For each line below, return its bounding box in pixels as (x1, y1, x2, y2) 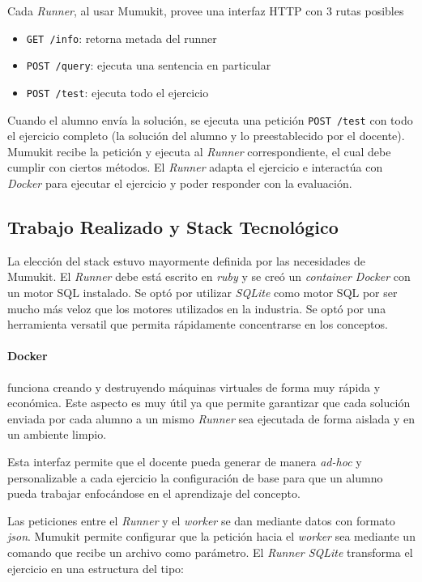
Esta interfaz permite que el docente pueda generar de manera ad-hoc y (7, 452, 362, 469)
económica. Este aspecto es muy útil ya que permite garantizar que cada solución (7, 394, 411, 411)
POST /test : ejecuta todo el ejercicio (26, 83, 209, 100)
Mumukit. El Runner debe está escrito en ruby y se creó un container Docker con (7, 268, 411, 285)
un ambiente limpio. (7, 426, 107, 443)
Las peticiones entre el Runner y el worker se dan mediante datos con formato (7, 512, 395, 529)
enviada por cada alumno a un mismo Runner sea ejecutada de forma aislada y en (7, 410, 416, 427)
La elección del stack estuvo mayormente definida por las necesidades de (7, 252, 365, 269)
